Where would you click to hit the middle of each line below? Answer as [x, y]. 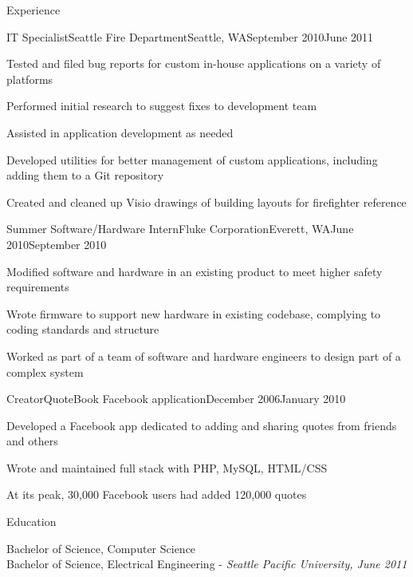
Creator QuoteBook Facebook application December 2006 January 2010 [176, 399]
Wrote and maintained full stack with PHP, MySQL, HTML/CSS [167, 467]
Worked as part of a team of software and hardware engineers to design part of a [204, 356]
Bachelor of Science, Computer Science [101, 548]
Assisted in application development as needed [120, 132]
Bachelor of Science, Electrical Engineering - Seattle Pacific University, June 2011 [207, 564]
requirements [38, 287]
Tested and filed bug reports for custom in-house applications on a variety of [194, 63]
